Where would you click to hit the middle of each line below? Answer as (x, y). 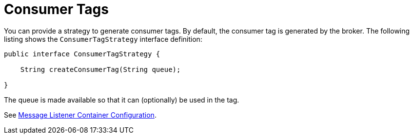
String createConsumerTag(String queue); (100, 69)
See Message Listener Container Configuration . (80, 115)
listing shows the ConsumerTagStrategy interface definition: (103, 39)
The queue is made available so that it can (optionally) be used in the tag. (122, 100)
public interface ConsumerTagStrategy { (82, 54)
